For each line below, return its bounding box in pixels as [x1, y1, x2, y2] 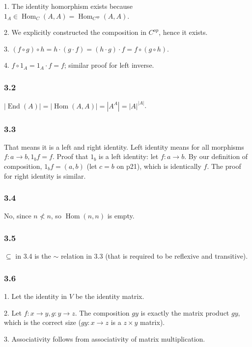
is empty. [107, 211, 135, 221]
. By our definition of [184, 151, 248, 161]
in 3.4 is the [15, 251, 51, 261]
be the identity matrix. [75, 291, 144, 301]
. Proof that [52, 151, 88, 161]
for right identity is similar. [4, 170, 86, 181]
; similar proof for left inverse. [64, 60, 154, 70]
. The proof [207, 161, 241, 171]
